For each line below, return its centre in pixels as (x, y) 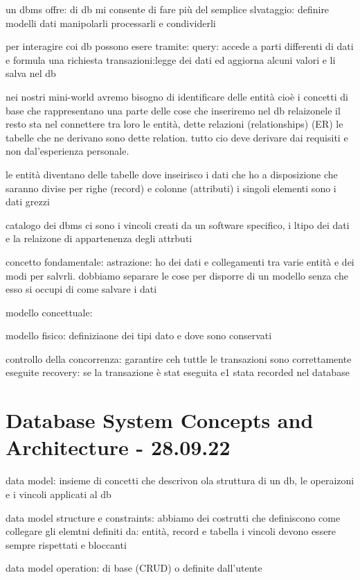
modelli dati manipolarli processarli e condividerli (111, 23)
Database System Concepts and (160, 420)
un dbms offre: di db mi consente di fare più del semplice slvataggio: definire (168, 9)
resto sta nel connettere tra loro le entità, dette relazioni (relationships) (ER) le (174, 124)
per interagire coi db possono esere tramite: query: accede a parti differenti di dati (180, 46)
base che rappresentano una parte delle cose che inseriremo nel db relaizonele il (173, 110)
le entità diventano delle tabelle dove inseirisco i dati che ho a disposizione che (172, 174)
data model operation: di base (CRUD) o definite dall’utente (134, 568)
